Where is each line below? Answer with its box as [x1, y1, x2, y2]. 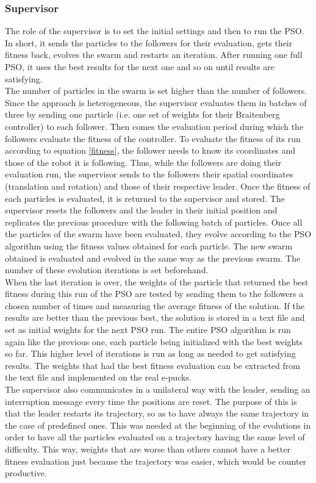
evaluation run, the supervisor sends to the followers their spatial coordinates [5, 168, 293, 181]
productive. [5, 467, 47, 479]
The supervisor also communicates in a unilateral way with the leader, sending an [5, 383, 311, 396]
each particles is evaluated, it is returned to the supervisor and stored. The [5, 191, 285, 204]
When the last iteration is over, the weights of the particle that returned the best [5, 275, 309, 288]
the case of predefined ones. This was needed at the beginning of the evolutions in [5, 418, 311, 431]
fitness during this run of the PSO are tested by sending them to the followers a [5, 287, 304, 300]
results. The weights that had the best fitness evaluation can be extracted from [5, 359, 300, 371]
